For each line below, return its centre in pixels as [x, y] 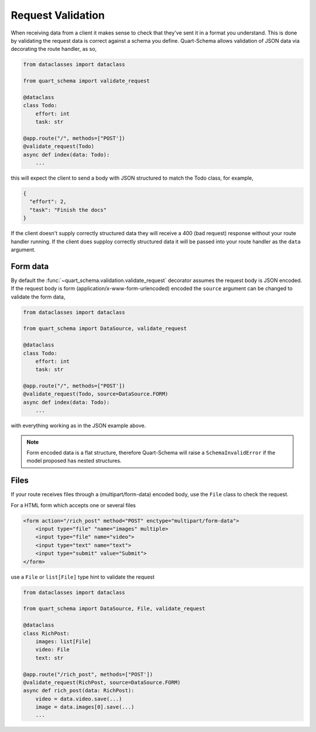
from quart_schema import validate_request [87, 81]
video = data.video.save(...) [79, 699]
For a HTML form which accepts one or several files [73, 505]
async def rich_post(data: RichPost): [79, 691]
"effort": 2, [48, 202]
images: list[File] [63, 641]
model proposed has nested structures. [74, 461]
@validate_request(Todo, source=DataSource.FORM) [96, 394]
